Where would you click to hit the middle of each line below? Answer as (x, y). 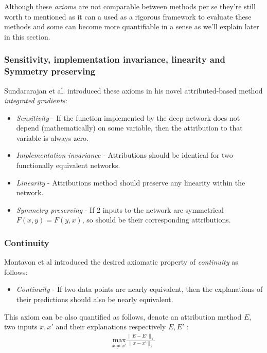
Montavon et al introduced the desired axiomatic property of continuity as (121, 262)
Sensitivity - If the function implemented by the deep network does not (128, 117)
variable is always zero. (52, 137)
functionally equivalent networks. (68, 165)
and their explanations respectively (111, 327)
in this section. (27, 36)
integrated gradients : (36, 100)
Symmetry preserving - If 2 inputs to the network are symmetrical (120, 209)
